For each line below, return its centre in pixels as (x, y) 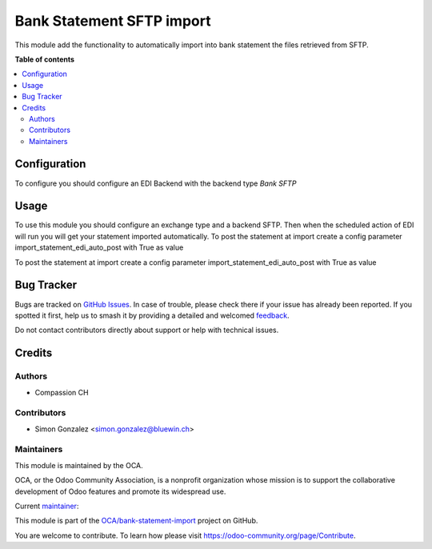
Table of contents (45, 59)
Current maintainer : (47, 506)
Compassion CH (62, 392)
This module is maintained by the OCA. (79, 465)
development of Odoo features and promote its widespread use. (120, 491)
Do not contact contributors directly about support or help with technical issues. (147, 330)
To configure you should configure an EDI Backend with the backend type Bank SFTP (156, 183)
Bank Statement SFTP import (113, 21)
